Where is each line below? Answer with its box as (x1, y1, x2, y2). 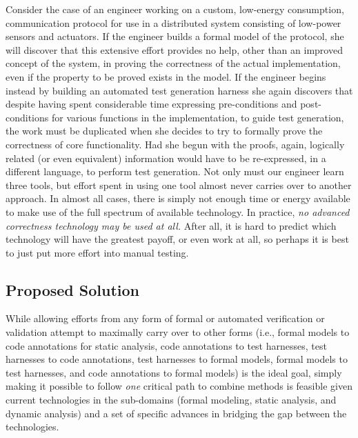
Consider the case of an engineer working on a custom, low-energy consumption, (6, 2, 344, 16)
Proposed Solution (6, 279, 139, 300)
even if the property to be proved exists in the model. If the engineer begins (6, 69, 326, 83)
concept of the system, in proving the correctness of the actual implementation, (6, 56, 341, 70)
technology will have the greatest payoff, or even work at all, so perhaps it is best (6, 232, 349, 246)
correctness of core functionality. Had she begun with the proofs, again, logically (6, 137, 345, 151)
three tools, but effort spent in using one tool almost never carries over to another (6, 177, 352, 192)
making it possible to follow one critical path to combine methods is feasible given (6, 379, 352, 393)
